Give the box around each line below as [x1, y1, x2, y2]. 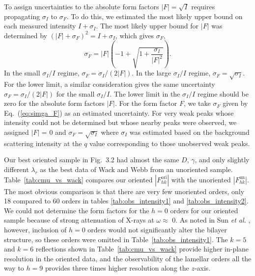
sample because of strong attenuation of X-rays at [4, 215, 154, 225]
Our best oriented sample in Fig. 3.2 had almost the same [4, 154, 179, 165]
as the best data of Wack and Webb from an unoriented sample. [40, 164, 233, 174]
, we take [183, 98, 211, 108]
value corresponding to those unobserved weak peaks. [89, 138, 250, 148]
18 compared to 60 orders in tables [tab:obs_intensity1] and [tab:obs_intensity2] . [4, 196, 249, 206]
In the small [4, 68, 40, 78]
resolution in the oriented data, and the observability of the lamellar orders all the [4, 253, 252, 263]
